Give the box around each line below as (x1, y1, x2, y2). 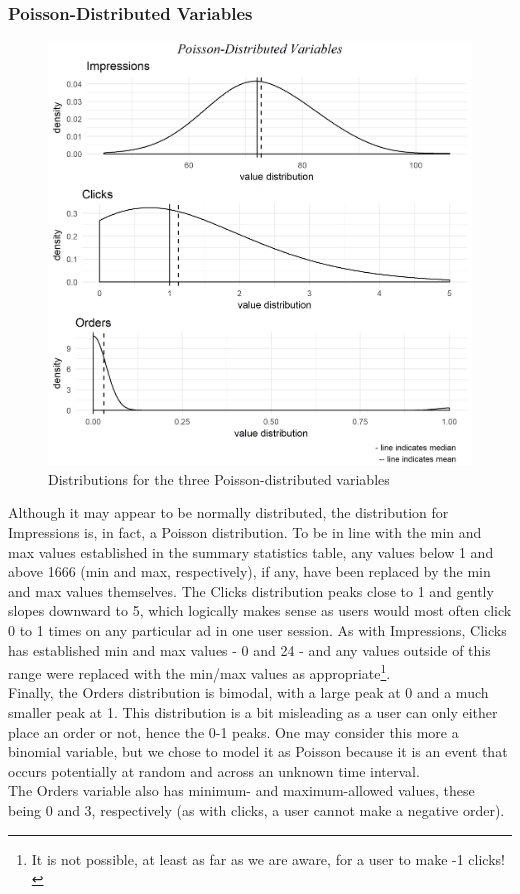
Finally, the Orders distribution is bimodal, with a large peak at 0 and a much (8, 682, 489, 703)
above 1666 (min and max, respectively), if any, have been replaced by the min (8, 561, 491, 582)
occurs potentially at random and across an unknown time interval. (8, 760, 420, 781)
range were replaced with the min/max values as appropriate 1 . (8, 660, 391, 683)
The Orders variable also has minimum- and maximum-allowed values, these (8, 780, 475, 801)
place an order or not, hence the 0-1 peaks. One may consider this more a (8, 721, 459, 742)
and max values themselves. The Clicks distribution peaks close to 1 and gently (8, 580, 494, 601)
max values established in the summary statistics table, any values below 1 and (8, 541, 494, 562)
